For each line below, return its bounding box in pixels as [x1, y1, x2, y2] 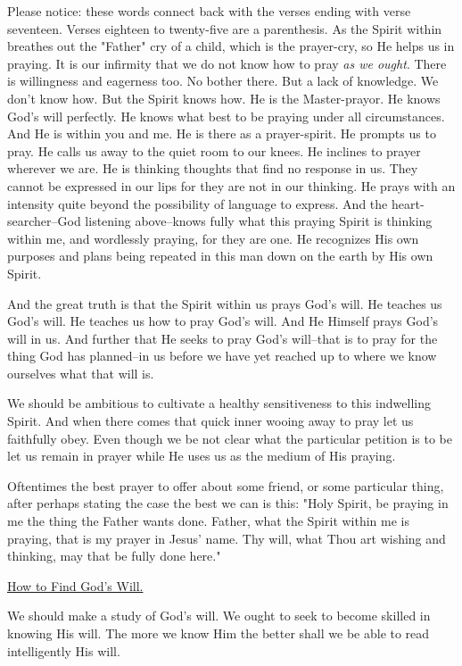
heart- [391, 194, 425, 212]
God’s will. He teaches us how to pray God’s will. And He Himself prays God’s [7, 312, 439, 330]
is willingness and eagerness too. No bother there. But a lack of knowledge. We [7, 71, 439, 90]
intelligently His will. [7, 641, 120, 660]
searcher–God [7, 212, 81, 230]
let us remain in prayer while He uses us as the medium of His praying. [7, 446, 396, 465]
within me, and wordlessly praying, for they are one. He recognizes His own [7, 229, 419, 247]
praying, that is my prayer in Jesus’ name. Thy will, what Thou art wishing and [7, 529, 446, 547]
